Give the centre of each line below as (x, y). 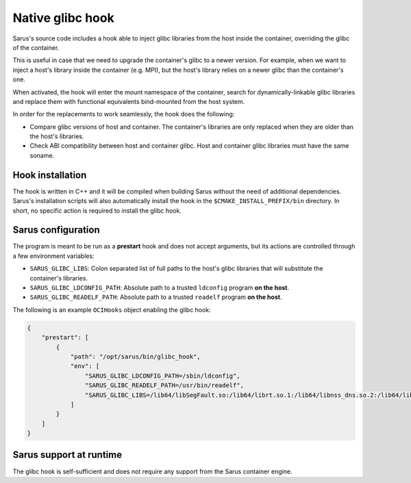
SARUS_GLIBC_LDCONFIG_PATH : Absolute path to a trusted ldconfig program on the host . (160, 288)
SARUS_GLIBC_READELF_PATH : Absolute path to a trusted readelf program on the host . (156, 297)
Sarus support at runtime (67, 455)
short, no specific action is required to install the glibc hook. (97, 210)
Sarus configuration (56, 230)
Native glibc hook (63, 18)
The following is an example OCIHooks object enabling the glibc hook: (112, 310)
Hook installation (50, 175)
